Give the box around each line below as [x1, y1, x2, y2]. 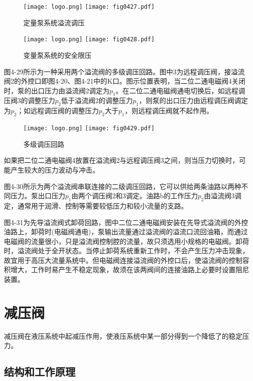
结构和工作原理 [4, 364, 75, 379]
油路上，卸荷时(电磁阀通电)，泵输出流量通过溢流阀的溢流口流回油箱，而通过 [4, 226, 248, 237]
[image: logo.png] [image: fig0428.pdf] [23, 36, 155, 43]
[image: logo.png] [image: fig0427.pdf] [23, 3, 155, 10]
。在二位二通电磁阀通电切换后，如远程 [115, 85, 238, 95]
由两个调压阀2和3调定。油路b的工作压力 [71, 190, 198, 201]
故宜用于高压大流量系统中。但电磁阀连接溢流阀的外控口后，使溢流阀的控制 [4, 255, 242, 265]
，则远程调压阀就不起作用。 [125, 105, 214, 116]
